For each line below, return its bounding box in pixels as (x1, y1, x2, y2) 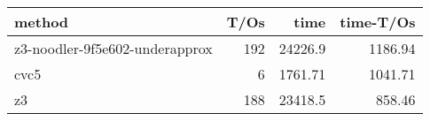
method (14, 11, 69, 32)
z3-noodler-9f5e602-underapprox (14, 38, 213, 58)
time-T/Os (340, 11, 416, 32)
